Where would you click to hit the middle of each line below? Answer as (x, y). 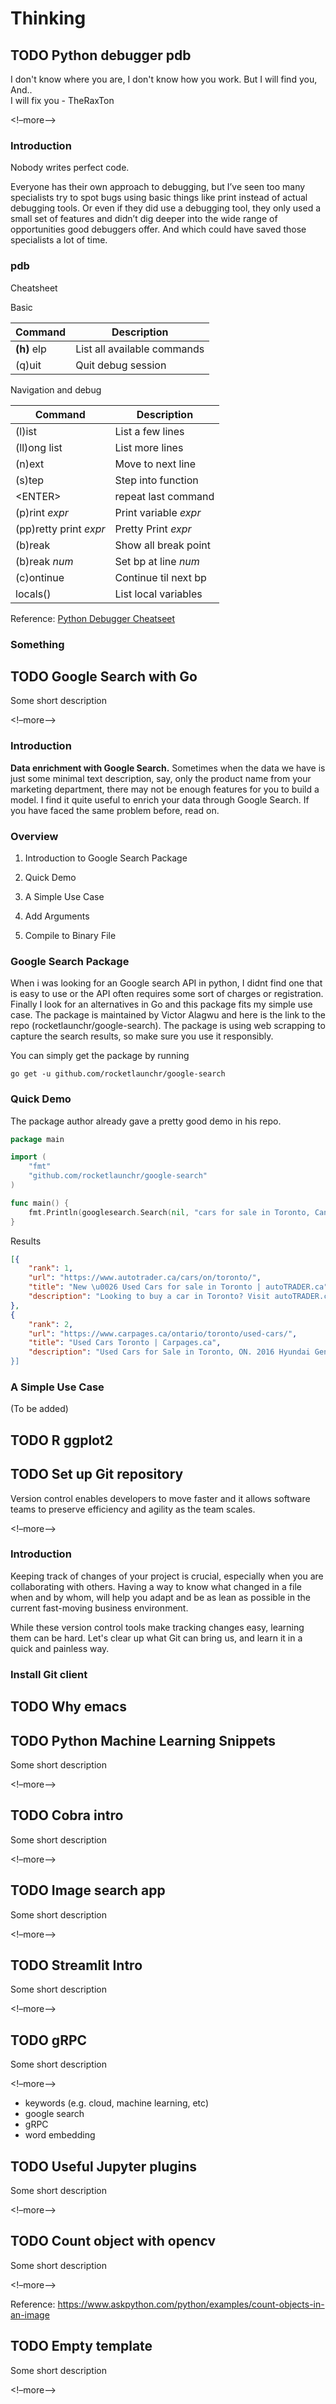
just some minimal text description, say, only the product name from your (161, 778)
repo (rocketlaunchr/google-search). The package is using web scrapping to (168, 1026)
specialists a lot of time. (59, 240)
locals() (33, 594)
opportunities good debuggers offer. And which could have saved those (158, 229)
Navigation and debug (56, 389)
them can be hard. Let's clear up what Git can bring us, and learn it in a (156, 1638)
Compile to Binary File (70, 935)
